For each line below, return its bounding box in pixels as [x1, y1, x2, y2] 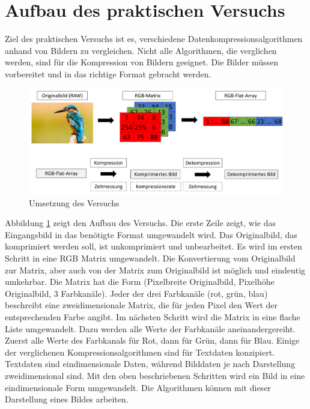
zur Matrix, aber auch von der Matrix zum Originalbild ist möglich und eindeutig [5, 263, 306, 276]
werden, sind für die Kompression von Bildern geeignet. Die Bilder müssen [5, 56, 278, 68]
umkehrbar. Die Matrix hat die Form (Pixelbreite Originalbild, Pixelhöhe [5, 275, 275, 288]
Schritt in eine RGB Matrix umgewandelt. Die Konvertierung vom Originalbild [5, 252, 296, 264]
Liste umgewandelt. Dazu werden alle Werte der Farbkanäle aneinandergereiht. [5, 322, 296, 335]
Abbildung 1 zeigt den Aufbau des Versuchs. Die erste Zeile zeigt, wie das [5, 216, 276, 229]
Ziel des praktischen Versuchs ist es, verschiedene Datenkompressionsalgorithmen [5, 32, 303, 45]
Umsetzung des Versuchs [29, 196, 120, 209]
